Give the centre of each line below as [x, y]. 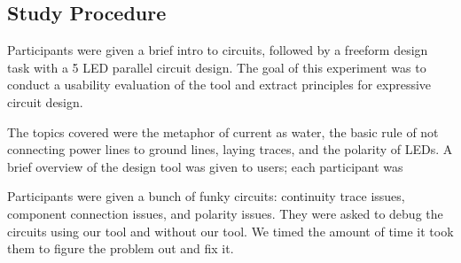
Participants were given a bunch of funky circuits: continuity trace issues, [206, 196]
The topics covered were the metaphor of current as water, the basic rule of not [223, 131]
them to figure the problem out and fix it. [121, 248]
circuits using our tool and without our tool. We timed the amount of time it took [230, 231]
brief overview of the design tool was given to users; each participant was [205, 166]
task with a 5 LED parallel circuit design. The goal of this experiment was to [217, 67]
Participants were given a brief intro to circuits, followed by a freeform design [218, 50]
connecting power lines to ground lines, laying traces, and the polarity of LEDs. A [230, 149]
